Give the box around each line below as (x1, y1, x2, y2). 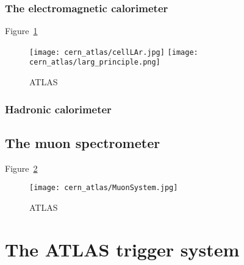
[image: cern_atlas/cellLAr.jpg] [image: (29, 48, 198, 57)
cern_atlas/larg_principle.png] (29, 58, 160, 67)
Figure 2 (5, 161, 38, 174)
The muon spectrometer (5, 133, 160, 152)
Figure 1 (5, 24, 38, 37)
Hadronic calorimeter (5, 101, 112, 116)
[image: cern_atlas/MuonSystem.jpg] (29, 183, 178, 193)
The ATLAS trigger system (5, 236, 240, 261)
